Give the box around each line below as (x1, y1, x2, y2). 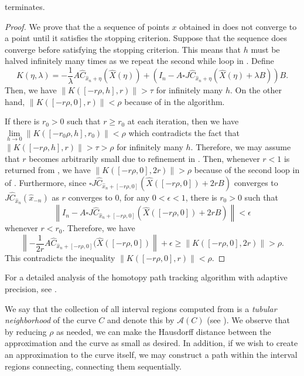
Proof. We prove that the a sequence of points (5, 20, 169, 32)
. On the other (230, 84, 282, 96)
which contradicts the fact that (128, 126, 240, 138)
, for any (119, 191, 150, 204)
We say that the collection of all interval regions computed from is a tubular (5, 302, 277, 314)
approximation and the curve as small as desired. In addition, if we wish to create (5, 337, 298, 349)
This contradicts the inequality (5, 251, 115, 263)
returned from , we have (5, 164, 91, 176)
